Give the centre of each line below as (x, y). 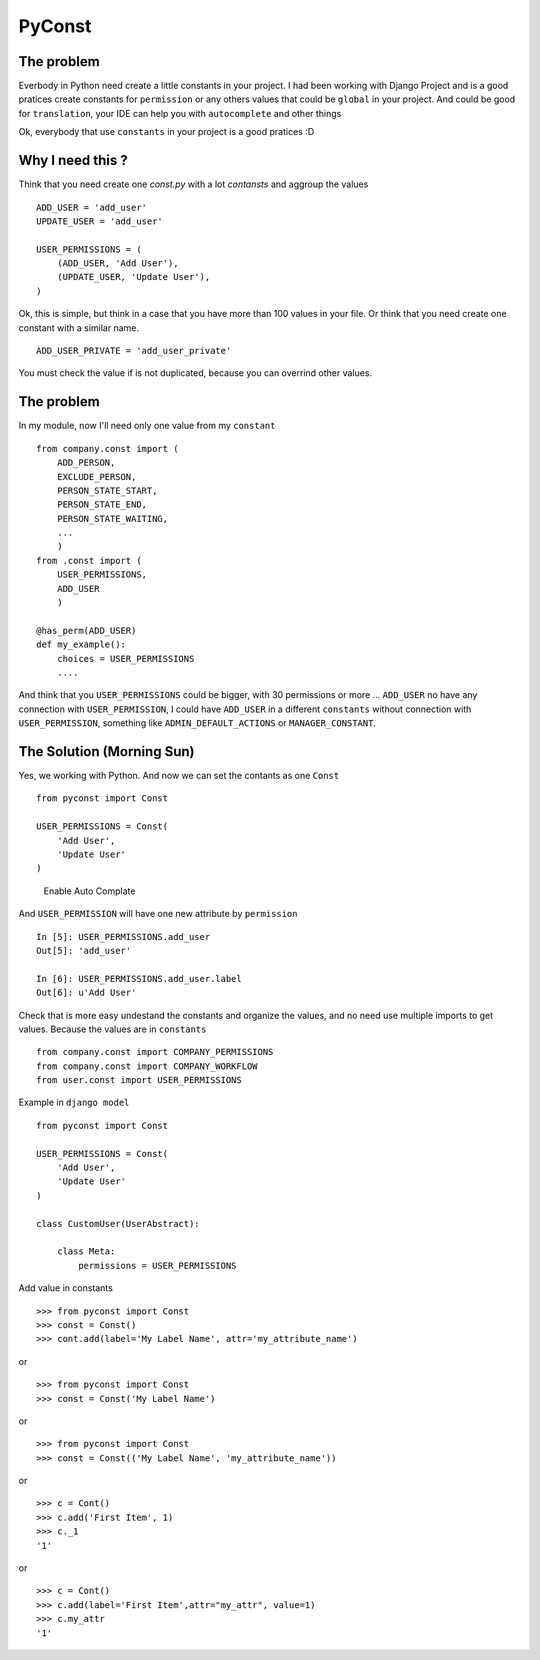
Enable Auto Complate (89, 891)
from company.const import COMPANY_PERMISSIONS (155, 1052)
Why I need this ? (73, 160)
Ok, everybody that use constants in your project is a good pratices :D (166, 132)
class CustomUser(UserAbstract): (118, 1223)
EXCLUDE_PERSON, (96, 476)
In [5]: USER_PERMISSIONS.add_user (123, 936)
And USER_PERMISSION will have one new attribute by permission (158, 914)
